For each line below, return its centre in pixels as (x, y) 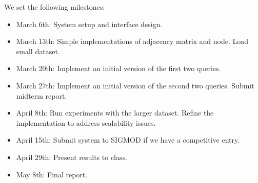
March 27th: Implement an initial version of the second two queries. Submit (135, 85)
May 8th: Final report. (52, 174)
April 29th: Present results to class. (72, 157)
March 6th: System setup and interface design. (89, 24)
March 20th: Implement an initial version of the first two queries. (118, 68)
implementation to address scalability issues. (86, 122)
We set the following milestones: (55, 7)
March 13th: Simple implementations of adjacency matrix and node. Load (132, 41)
